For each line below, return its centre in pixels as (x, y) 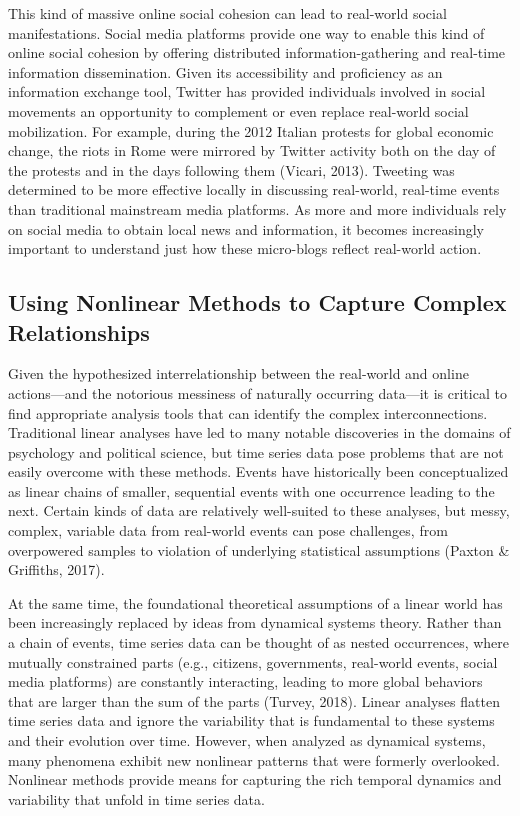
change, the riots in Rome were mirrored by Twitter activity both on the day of (252, 150)
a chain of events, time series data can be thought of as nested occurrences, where (259, 642)
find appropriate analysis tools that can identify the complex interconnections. (248, 412)
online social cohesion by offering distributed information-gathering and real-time (257, 52)
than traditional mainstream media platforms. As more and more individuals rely (257, 208)
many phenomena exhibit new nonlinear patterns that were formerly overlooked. (254, 759)
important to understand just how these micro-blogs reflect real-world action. (245, 248)
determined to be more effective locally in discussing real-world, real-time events (254, 189)
